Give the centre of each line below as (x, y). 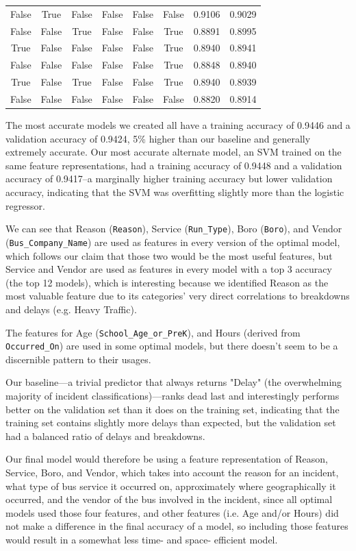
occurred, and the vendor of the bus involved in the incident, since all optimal (169, 499)
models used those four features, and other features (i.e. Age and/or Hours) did (172, 512)
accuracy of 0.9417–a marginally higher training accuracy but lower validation (169, 179)
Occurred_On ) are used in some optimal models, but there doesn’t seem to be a (172, 346)
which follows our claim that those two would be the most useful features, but (169, 255)
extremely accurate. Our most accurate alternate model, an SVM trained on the (174, 152)
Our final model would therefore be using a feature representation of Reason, (167, 459)
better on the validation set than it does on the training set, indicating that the (173, 409)
